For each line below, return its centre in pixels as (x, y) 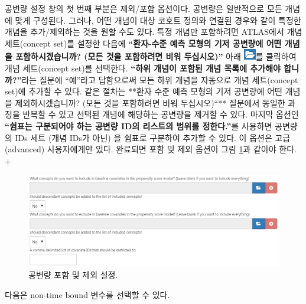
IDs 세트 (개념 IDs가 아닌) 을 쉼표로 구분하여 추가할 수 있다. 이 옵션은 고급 (153, 137)
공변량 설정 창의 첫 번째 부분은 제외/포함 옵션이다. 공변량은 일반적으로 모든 (144, 8)
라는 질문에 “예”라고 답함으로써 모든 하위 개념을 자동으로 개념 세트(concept (160, 79)
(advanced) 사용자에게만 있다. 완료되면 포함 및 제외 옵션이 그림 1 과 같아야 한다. (151, 149)
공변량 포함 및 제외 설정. (73, 275)
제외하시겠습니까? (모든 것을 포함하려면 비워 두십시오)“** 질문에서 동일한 (150, 102)
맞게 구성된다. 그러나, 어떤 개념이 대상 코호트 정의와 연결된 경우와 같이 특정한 (158, 20)
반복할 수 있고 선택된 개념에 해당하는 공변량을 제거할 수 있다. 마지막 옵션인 (161, 114)
